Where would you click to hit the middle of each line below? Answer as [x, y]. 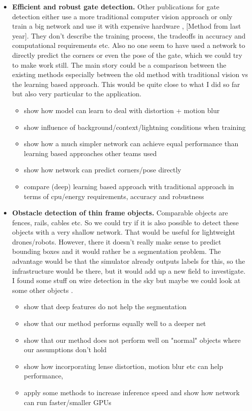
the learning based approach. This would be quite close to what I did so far [126, 84]
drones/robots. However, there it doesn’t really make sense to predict [117, 241]
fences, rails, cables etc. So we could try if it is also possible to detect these [125, 222]
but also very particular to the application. [77, 94]
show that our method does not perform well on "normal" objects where [132, 340]
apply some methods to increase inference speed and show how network [132, 392]
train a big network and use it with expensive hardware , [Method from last [126, 26]
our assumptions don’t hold [65, 349]
